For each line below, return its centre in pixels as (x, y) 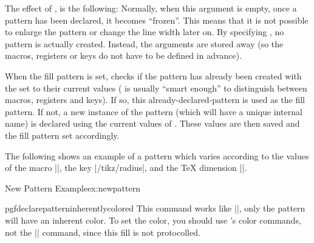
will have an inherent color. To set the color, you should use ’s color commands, (153, 220)
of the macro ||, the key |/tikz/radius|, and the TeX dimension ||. (126, 168)
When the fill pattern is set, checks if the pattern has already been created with (153, 75)
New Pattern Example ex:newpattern (73, 188)
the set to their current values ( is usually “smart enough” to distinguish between (156, 88)
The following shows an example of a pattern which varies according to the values (157, 155)
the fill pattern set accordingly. (62, 135)
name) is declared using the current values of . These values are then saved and (152, 123)
